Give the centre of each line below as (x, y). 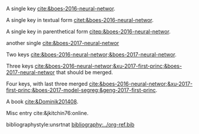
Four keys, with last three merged (47, 84)
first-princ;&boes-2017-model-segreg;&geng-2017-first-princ (81, 90)
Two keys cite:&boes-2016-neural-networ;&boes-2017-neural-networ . (91, 55)
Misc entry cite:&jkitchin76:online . (47, 113)
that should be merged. (85, 72)
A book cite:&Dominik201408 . (42, 101)
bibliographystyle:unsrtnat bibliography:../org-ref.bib (70, 125)
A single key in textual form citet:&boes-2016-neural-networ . (80, 20)
